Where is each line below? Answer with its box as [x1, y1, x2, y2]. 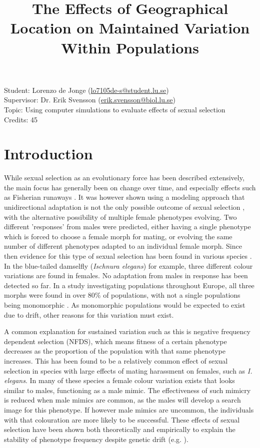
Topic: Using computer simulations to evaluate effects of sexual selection [4, 104, 225, 114]
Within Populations [61, 37, 199, 57]
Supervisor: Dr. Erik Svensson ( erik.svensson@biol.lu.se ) [4, 94, 176, 105]
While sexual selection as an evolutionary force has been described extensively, [4, 172, 244, 183]
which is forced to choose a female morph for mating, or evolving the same [4, 231, 232, 241]
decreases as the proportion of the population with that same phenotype [4, 346, 226, 356]
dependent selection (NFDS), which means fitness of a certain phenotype [4, 336, 227, 346]
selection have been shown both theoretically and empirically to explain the [4, 424, 235, 435]
